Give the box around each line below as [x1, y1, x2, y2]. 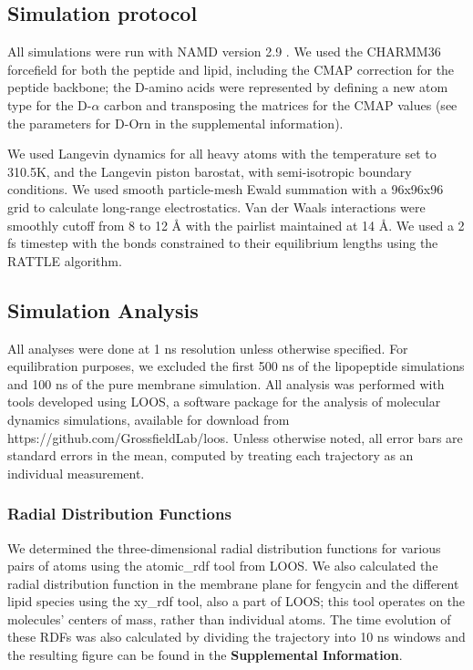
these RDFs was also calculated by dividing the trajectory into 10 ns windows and [7, 627, 466, 646]
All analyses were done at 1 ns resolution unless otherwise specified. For [7, 338, 408, 357]
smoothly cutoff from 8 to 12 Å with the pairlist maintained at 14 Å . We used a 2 [7, 215, 465, 234]
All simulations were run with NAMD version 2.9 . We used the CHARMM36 [7, 42, 441, 61]
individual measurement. [7, 463, 145, 482]
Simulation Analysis [7, 295, 199, 324]
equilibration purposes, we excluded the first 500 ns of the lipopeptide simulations [7, 356, 465, 376]
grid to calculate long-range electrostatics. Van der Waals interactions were [7, 197, 426, 216]
